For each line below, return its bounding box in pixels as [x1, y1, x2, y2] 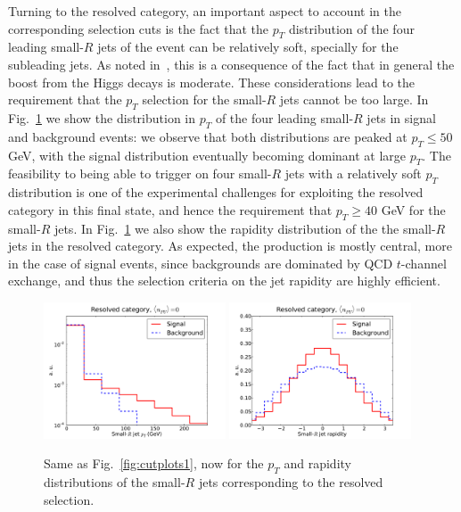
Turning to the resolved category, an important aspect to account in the [8, 2, 401, 20]
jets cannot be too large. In [279, 90, 429, 109]
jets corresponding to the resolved [198, 472, 383, 491]
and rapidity [284, 454, 351, 473]
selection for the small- [142, 90, 267, 109]
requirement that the [8, 90, 122, 109]
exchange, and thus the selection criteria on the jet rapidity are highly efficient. [8, 271, 440, 290]
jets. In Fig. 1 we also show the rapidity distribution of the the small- [54, 219, 436, 237]
